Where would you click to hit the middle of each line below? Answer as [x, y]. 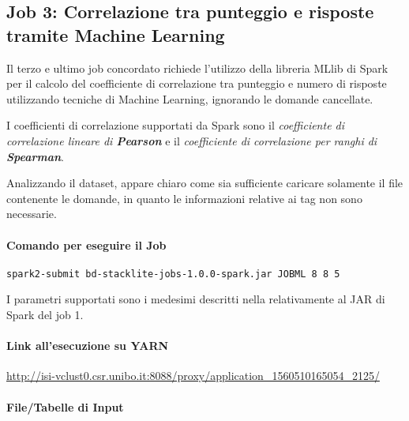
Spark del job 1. [45, 314]
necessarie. [32, 214]
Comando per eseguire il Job [86, 244]
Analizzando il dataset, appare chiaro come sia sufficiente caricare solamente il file [205, 183]
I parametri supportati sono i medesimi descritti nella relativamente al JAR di [196, 299]
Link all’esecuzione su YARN [88, 346]
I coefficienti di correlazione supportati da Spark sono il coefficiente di [176, 125]
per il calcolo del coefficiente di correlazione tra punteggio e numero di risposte [197, 83]
